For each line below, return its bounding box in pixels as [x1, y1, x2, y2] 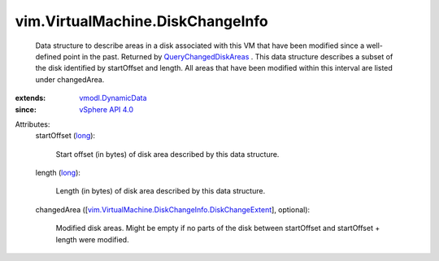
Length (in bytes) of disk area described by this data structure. [55, 186, 266, 196]
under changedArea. [35, 74, 105, 85]
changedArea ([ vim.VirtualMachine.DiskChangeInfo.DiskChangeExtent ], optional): [35, 204, 311, 215]
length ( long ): [35, 167, 81, 178]
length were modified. [55, 234, 129, 244]
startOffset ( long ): [35, 131, 96, 141]
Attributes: [15, 119, 50, 129]
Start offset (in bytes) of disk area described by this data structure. [55, 149, 280, 159]
